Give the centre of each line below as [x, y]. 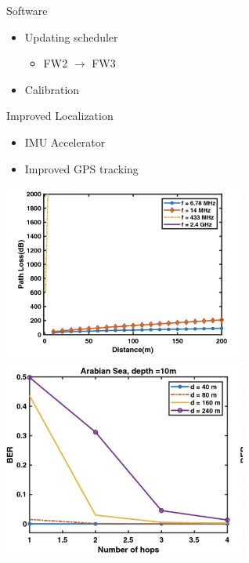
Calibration [52, 89]
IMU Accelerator [65, 142]
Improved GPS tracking [81, 168]
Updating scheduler [71, 36]
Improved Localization [60, 116]
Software [27, 10]
